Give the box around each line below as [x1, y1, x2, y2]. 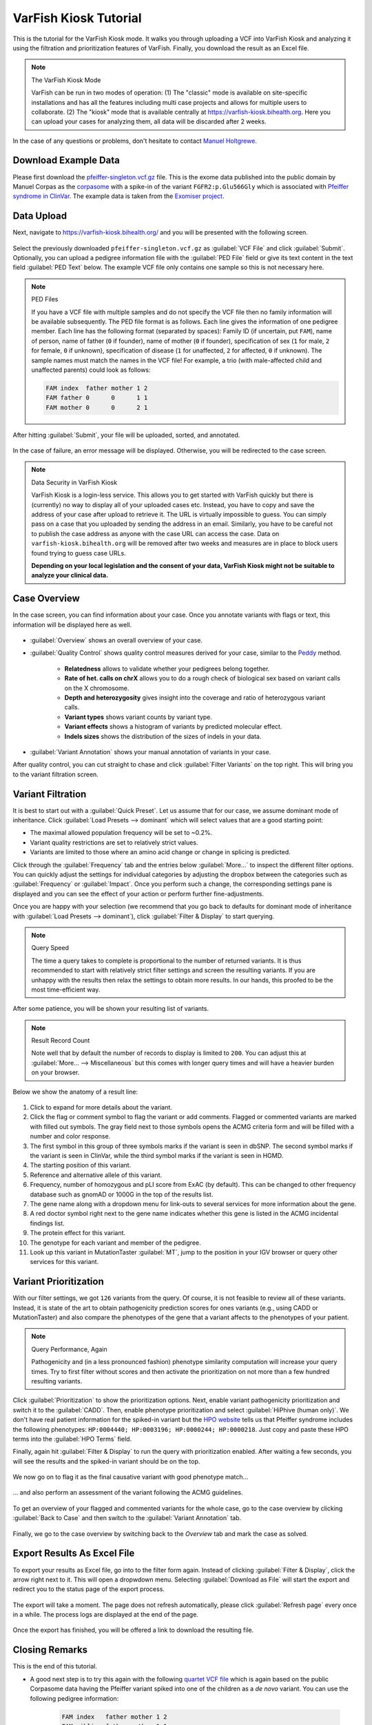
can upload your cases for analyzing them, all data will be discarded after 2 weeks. [31, 117, 267, 126]
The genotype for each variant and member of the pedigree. [30, 1239, 201, 1247]
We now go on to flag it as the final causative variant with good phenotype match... [12, 1473, 249, 1481]
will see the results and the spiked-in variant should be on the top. [12, 1457, 200, 1466]
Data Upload [12, 210, 68, 222]
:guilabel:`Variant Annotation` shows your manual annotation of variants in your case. [30, 747, 271, 756]
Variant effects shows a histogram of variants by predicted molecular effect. [64, 722, 282, 731]
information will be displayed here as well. [12, 620, 132, 629]
